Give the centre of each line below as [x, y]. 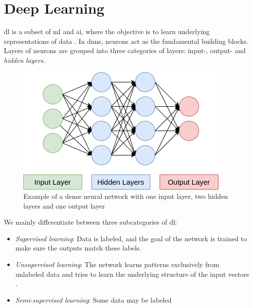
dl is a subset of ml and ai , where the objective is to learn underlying [107, 31]
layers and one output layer [64, 205]
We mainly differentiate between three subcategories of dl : [90, 222]
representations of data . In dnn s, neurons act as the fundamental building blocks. [126, 41]
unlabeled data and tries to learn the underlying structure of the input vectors [132, 274]
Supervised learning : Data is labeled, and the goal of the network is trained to [131, 238]
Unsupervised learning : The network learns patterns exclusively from [117, 264]
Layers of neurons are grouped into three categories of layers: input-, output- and [125, 50]
